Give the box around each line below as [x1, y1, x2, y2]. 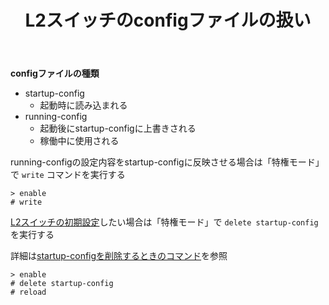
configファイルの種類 [10, 67, 100, 80]
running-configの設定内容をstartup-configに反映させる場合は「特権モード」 [10, 156, 325, 168]
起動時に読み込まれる [39, 99, 128, 111]
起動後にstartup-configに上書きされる [39, 122, 197, 135]
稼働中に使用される [39, 135, 120, 147]
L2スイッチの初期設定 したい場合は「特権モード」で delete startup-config [10, 216, 319, 228]
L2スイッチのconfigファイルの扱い [24, 9, 312, 32]
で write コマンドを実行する [10, 169, 126, 181]
